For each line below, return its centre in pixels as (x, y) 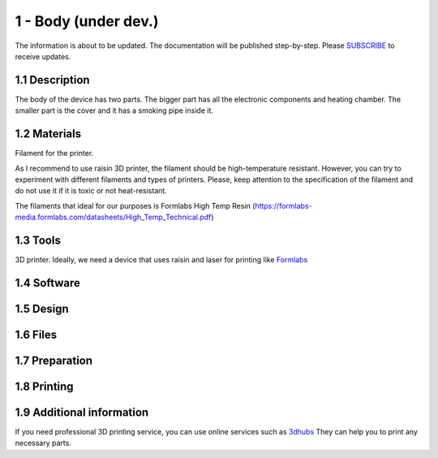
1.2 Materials (48, 134)
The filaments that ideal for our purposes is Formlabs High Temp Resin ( (135, 205)
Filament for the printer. (54, 153)
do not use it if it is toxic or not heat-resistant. (91, 191)
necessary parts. (43, 443)
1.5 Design (42, 309)
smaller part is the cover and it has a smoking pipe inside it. (114, 110)
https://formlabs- (283, 205)
